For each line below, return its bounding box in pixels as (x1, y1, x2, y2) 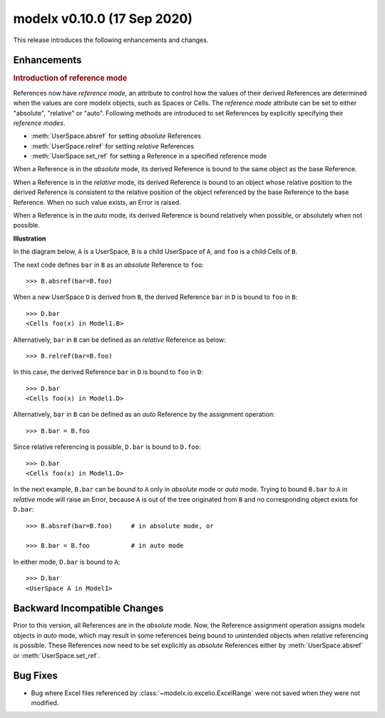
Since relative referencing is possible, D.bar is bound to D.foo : (13, 443, 201, 451)
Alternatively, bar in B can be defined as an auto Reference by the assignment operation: (13, 410, 275, 419)
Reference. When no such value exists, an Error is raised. (13, 198, 181, 206)
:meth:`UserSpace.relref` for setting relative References (31, 141, 195, 150)
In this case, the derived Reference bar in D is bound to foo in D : (13, 368, 203, 376)
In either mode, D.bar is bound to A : (13, 557, 120, 566)
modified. (31, 698, 59, 707)
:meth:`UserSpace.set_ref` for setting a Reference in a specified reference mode (31, 152, 267, 161)
